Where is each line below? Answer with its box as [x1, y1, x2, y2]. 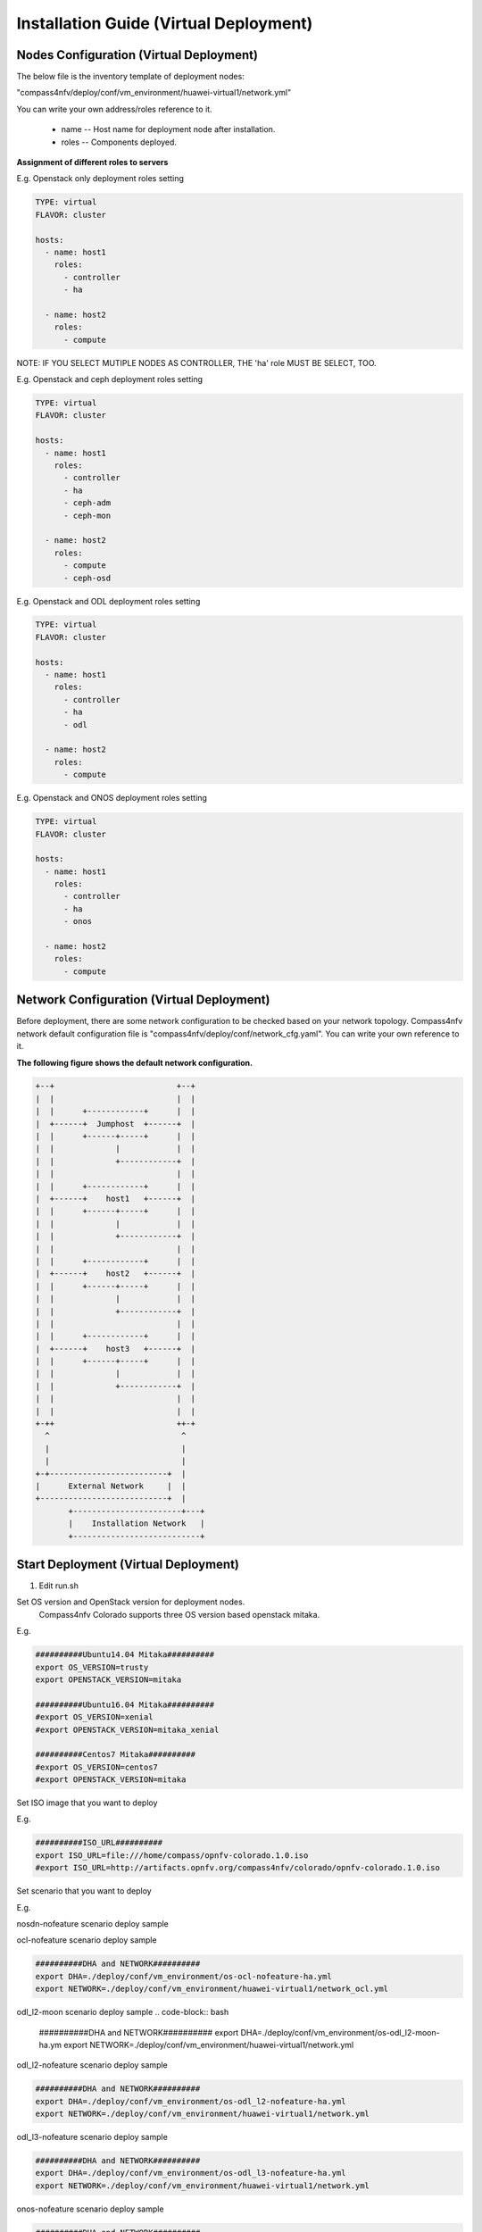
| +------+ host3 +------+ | [35, 1344, 196, 1353]
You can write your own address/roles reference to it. [16, 104, 213, 114]
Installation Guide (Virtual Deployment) [16, 13, 313, 33]
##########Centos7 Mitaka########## [35, 1750, 196, 1760]
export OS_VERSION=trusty [35, 1662, 149, 1672]
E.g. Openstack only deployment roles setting [16, 173, 185, 184]
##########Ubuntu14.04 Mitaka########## [35, 1650, 214, 1660]
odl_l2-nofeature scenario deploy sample [16, 2060, 169, 2070]
